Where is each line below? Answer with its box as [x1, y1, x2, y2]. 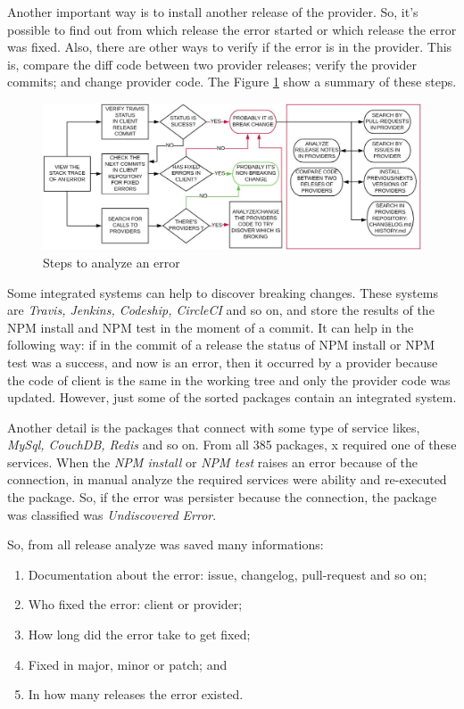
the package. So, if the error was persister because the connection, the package [7, 488, 437, 507]
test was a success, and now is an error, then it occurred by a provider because [7, 352, 438, 371]
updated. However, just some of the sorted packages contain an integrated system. [7, 388, 457, 407]
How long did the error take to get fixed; [28, 625, 251, 644]
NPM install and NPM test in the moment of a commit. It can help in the [7, 317, 414, 336]
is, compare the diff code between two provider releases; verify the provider [7, 54, 417, 73]
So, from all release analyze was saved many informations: [7, 535, 324, 554]
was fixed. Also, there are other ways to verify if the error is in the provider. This [7, 37, 452, 56]
